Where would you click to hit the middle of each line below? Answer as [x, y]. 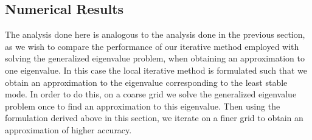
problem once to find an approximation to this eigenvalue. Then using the [143, 106]
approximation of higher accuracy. [68, 129]
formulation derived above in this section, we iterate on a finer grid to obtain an [154, 118]
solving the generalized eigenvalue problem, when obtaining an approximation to [155, 58]
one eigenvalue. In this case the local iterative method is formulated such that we [156, 70]
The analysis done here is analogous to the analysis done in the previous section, [155, 34]
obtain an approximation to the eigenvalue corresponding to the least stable [146, 82]
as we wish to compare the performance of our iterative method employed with [152, 46]
